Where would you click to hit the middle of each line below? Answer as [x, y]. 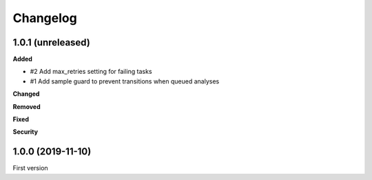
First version [30, 168]
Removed [27, 106]
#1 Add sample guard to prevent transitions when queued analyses [125, 81]
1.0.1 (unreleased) [52, 42]
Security [25, 132]
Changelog [45, 18]
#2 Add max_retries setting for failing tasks [91, 72]
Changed [26, 94]
